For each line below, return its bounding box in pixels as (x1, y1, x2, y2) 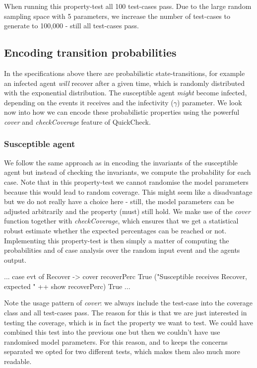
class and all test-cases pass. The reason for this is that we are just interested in (4, 307, 247, 318)
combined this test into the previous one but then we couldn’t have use (4, 327, 220, 337)
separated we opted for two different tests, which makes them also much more (4, 346, 241, 357)
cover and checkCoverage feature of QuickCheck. (4, 116, 151, 127)
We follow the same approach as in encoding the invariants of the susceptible (4, 157, 238, 167)
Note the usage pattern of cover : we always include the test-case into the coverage (4, 297, 253, 308)
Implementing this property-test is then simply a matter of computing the (4, 235, 229, 245)
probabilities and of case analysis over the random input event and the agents (4, 245, 240, 255)
